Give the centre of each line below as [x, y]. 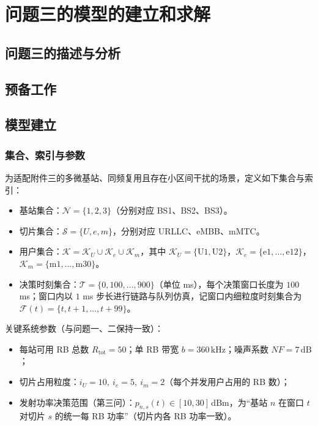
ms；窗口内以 [46, 296]
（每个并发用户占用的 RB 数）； [227, 382]
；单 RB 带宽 [153, 349]
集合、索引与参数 [45, 155]
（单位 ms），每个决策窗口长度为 [219, 284]
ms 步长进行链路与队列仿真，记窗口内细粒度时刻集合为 [192, 296]
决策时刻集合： [49, 284]
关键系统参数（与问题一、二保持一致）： [84, 328]
